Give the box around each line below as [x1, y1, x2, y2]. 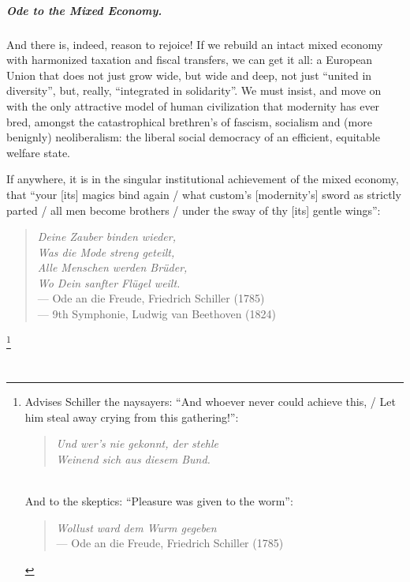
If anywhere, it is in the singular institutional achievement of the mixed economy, [6, 171, 399, 187]
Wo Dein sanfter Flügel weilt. [37, 274, 181, 291]
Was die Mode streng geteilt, [37, 243, 175, 260]
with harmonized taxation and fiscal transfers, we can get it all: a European [6, 51, 373, 68]
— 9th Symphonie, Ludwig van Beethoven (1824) [37, 306, 276, 322]
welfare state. [6, 144, 70, 160]
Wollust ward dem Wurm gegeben [56, 519, 217, 535]
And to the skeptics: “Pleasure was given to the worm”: [24, 493, 293, 509]
